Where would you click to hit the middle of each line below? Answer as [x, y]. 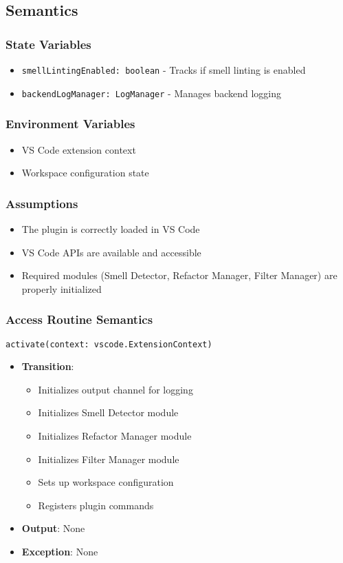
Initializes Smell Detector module [108, 412]
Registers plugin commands [96, 505]
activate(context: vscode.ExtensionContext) [109, 344]
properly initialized [62, 288]
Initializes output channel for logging [115, 389]
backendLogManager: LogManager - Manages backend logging [152, 93]
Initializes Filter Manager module [109, 459]
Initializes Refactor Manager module [115, 435]
